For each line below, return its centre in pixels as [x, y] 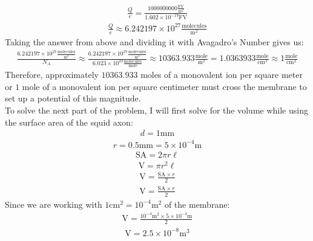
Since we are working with [54, 204]
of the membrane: [197, 204]
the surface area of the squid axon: [69, 122]
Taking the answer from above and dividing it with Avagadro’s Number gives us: [154, 42]
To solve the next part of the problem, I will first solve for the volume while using [156, 110]
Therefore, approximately [52, 75]
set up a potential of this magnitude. [73, 98]
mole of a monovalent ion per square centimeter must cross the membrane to [164, 86]
